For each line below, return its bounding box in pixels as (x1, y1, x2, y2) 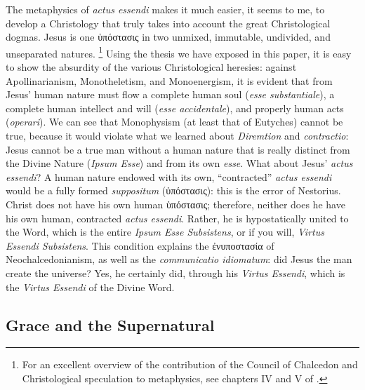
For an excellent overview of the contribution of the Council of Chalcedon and (22, 357, 358, 372)
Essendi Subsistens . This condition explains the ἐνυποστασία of (6, 238, 274, 253)
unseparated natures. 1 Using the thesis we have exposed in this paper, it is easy (6, 43, 352, 60)
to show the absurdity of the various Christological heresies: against (6, 60, 297, 74)
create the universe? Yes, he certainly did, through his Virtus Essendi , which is (6, 265, 345, 280)
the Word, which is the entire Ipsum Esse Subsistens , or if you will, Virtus (6, 224, 324, 239)
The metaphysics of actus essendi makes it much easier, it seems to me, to (6, 2, 325, 16)
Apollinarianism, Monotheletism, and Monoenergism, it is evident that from (6, 73, 333, 88)
